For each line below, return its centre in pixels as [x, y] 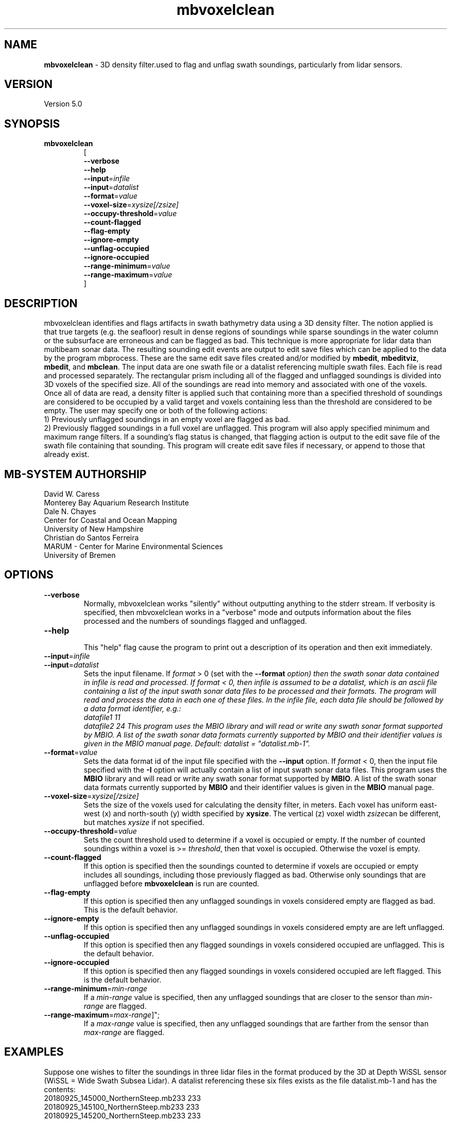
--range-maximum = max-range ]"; [102, 1014]
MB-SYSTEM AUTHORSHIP [75, 474]
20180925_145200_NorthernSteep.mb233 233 [122, 1115]
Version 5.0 [63, 104]
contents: [60, 1089]
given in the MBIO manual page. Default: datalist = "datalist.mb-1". [197, 743]
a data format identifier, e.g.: [132, 708]
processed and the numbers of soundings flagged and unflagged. [195, 621]
